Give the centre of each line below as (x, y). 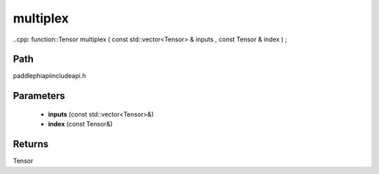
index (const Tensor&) (80, 124)
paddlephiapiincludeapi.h (49, 76)
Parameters (39, 96)
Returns (31, 144)
